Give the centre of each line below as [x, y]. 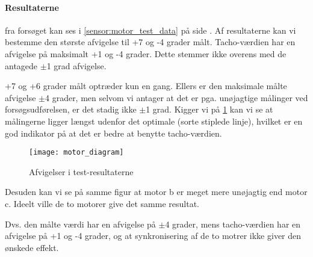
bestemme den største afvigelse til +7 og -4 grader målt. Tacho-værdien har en [150, 42]
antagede [21, 65]
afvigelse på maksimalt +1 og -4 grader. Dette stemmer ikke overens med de [146, 53]
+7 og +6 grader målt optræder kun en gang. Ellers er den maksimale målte [146, 86]
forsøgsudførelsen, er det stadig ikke [71, 109]
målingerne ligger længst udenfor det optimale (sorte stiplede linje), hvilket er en [154, 121]
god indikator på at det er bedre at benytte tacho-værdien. [113, 133]
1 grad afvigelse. [76, 65]
